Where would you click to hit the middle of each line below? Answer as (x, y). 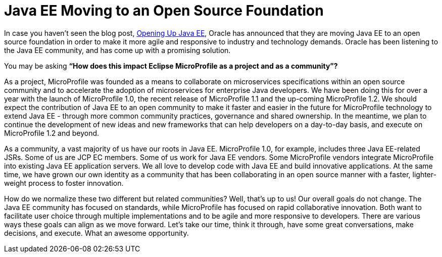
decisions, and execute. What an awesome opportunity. (96, 233)
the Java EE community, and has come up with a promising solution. (117, 50)
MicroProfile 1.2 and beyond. (52, 133)
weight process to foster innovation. (64, 183)
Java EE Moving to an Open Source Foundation (164, 11)
